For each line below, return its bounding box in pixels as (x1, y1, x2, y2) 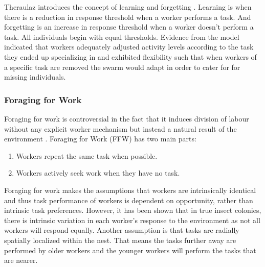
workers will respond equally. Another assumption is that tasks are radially (4, 225, 239, 235)
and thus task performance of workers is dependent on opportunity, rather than (4, 195, 253, 205)
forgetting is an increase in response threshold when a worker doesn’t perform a (4, 21, 254, 32)
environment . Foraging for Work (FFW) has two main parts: (4, 133, 196, 144)
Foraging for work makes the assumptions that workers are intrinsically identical (4, 184, 256, 195)
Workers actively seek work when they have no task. (16, 167, 180, 178)
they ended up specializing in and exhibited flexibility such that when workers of (4, 51, 257, 62)
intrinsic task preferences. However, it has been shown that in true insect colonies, (4, 205, 261, 215)
